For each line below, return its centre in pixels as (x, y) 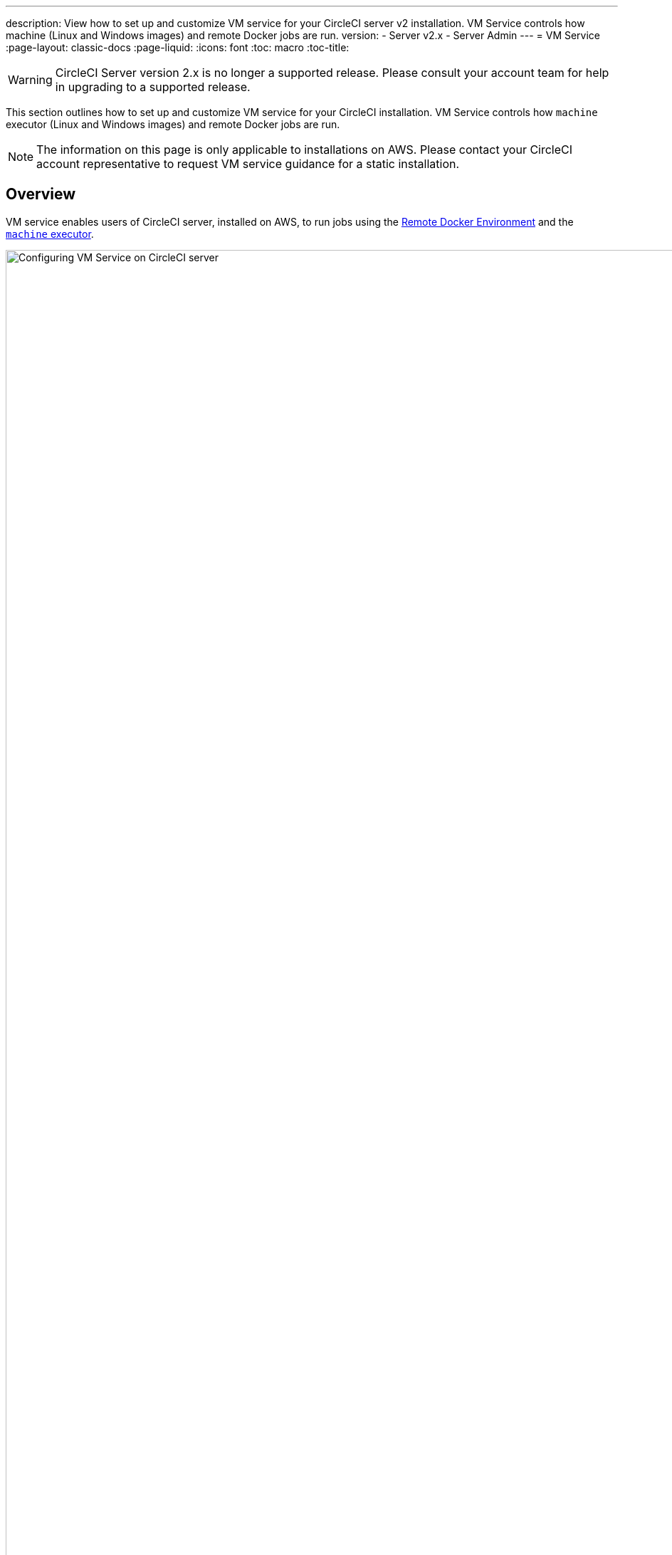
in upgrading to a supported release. (153, 87)
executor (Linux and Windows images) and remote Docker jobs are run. (173, 124)
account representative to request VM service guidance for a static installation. (248, 164)
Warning (30, 80)
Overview (41, 194)
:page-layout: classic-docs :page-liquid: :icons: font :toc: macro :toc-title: (178, 47)
